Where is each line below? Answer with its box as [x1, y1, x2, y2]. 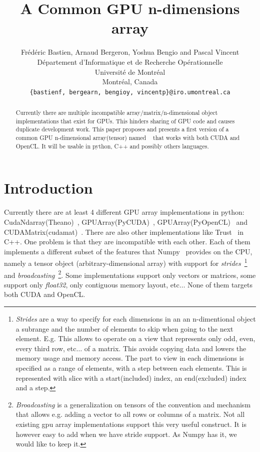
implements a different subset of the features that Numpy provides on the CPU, [4, 246, 252, 256]
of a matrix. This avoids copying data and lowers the [84, 343, 246, 353]
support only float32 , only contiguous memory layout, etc [4, 279, 179, 289]
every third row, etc [15, 343, 76, 353]
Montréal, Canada [102, 76, 158, 87]
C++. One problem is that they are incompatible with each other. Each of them [4, 236, 250, 247]
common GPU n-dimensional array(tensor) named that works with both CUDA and [15, 133, 240, 142]
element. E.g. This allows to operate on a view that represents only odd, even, [15, 333, 255, 344]
